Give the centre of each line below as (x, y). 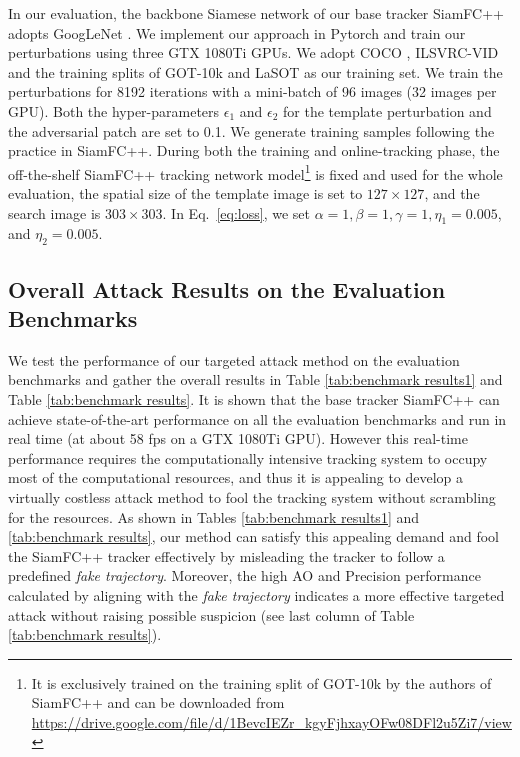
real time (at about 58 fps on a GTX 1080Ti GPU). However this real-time (238, 438)
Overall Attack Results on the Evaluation (227, 288)
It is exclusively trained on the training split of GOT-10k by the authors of (261, 682)
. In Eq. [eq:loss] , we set (236, 212)
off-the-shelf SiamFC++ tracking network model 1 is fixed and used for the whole (255, 172)
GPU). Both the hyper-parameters (114, 110)
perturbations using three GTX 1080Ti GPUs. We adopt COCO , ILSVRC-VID (253, 52)
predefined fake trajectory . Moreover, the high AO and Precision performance (244, 575)
